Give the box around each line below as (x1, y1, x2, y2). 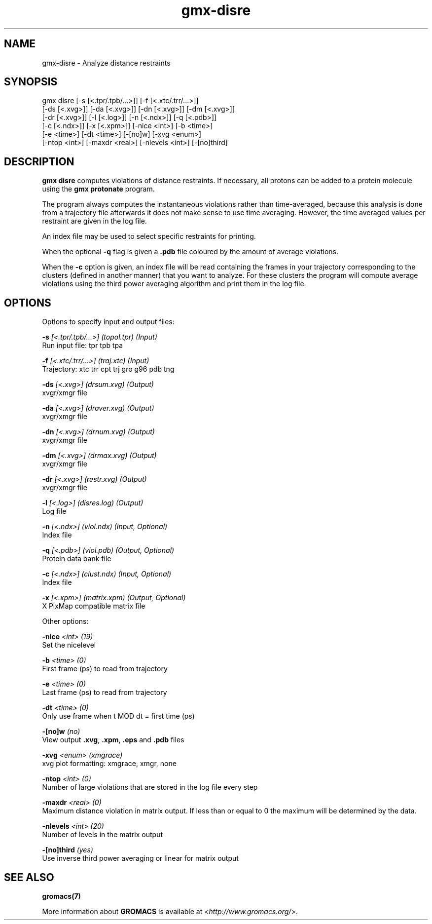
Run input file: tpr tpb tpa (42, 341, 123, 350)
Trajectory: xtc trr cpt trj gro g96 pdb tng (42, 365, 175, 374)
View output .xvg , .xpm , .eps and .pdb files (42, 735, 184, 744)
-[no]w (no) (42, 727, 80, 736)
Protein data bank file (42, 554, 111, 563)
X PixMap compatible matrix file (42, 602, 145, 611)
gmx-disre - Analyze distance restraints (42, 58, 171, 67)
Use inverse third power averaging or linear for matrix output (42, 854, 239, 863)
